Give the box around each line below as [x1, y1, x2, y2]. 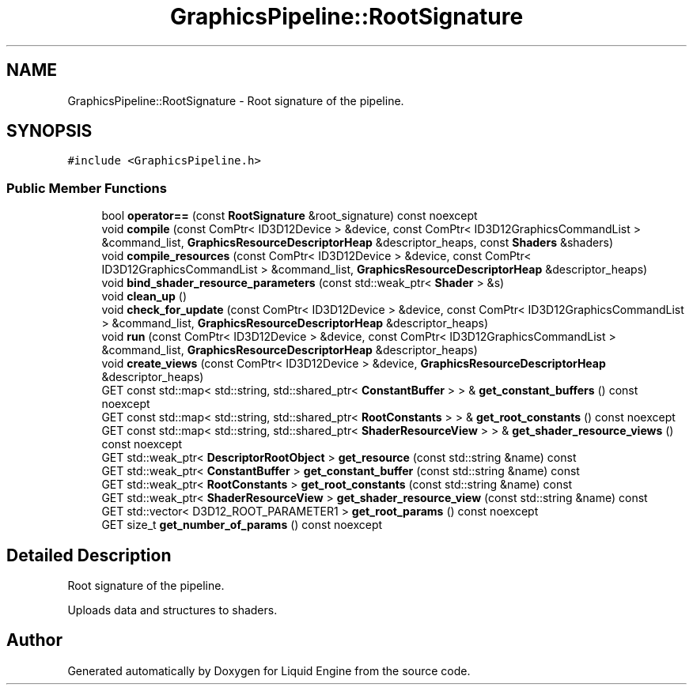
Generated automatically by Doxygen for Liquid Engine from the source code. [67, 663, 471, 678]
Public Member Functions [6, 179, 167, 196]
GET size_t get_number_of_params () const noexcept [101, 518, 383, 532]
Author [6, 630, 62, 651]
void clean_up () [101, 289, 187, 304]
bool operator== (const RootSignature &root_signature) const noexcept [101, 209, 478, 223]
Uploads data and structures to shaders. [67, 603, 278, 617]
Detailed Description [6, 545, 172, 565]
